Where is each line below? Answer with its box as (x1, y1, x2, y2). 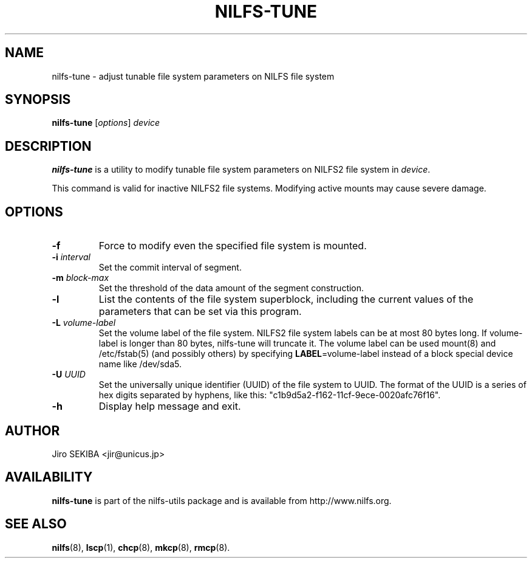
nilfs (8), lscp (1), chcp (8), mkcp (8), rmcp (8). (52, 542, 230, 553)
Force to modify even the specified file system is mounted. (98, 240, 367, 252)
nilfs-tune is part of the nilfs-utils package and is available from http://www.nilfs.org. (52, 495, 392, 506)
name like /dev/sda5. (98, 359, 182, 370)
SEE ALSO (5, 516, 67, 532)
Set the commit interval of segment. (98, 262, 242, 273)
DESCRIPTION (5, 138, 92, 154)
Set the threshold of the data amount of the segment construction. (98, 283, 364, 294)
